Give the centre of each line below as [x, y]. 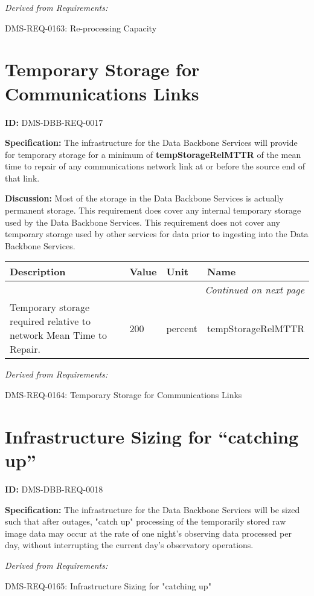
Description [38, 272]
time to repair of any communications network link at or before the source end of [155, 166]
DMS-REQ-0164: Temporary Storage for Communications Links [123, 395]
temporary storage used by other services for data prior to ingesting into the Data [157, 234]
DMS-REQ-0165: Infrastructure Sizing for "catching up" [108, 585]
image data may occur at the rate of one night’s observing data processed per [148, 533]
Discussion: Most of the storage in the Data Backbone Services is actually [144, 198]
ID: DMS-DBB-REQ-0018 [54, 489]
